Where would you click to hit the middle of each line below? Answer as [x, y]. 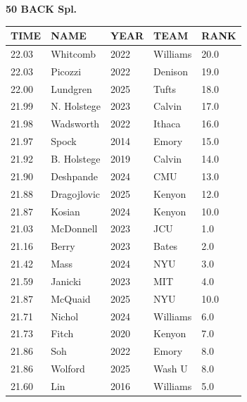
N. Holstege [76, 106]
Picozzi [66, 71]
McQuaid [71, 298]
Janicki [66, 281]
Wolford [68, 369]
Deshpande [74, 176]
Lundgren [71, 88]
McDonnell [74, 228]
